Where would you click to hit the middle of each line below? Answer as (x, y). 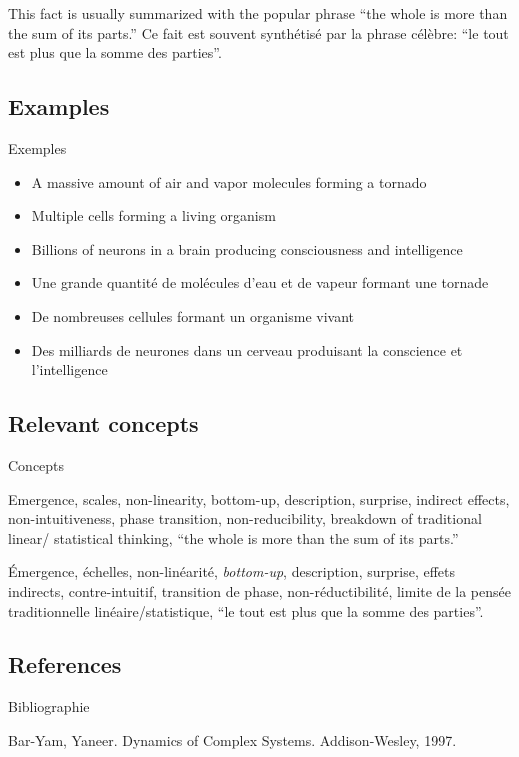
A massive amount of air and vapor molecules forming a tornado (229, 181)
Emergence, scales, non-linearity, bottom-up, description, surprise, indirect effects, (259, 498)
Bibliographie (49, 706)
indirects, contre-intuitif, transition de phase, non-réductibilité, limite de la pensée (259, 590)
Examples (59, 106)
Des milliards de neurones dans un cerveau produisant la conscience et (247, 349)
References (65, 664)
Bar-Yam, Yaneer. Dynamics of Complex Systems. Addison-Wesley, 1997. (232, 739)
